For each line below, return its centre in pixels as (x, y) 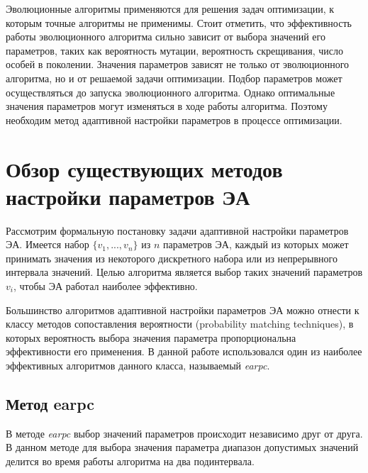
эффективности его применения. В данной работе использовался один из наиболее (184, 351)
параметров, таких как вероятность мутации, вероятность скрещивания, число (174, 50)
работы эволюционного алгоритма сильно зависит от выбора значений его (166, 37)
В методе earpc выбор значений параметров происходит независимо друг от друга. (184, 433)
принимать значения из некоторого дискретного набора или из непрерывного (172, 258)
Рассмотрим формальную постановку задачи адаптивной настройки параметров (177, 230)
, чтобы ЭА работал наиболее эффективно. (105, 286)
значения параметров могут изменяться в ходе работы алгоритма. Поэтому (167, 106)
